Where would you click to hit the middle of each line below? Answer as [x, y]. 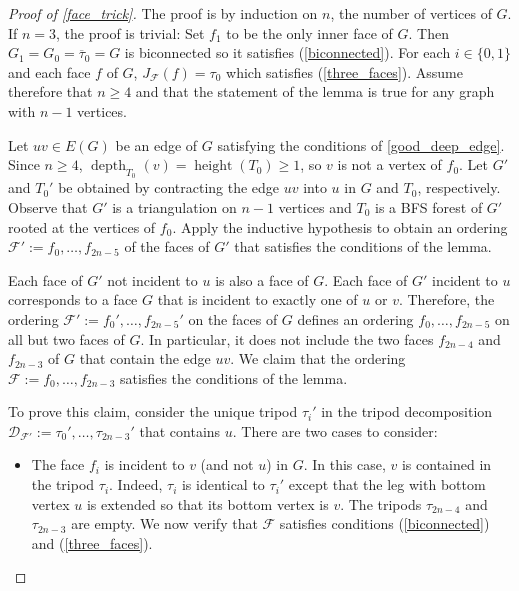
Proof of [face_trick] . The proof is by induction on [163, 13]
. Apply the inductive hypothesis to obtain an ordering [340, 226]
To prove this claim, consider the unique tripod [153, 411]
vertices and [315, 206]
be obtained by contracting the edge [169, 187]
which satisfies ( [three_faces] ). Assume [344, 71]
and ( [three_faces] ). [92, 542]
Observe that [48, 206]
